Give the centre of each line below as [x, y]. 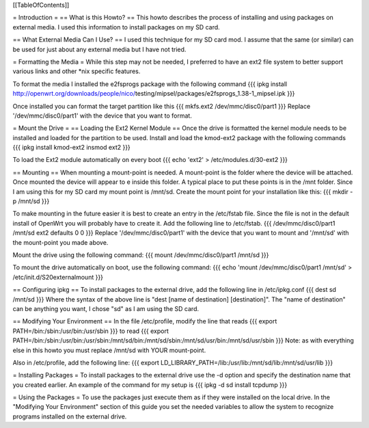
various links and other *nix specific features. [77, 71]
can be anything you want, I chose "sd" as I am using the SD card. [106, 308]
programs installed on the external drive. [70, 416]
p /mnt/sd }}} [31, 201]
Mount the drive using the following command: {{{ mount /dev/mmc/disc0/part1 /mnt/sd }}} [141, 255]
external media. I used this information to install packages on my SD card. [116, 27]
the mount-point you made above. [60, 242]
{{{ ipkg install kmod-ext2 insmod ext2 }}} [72, 148]
